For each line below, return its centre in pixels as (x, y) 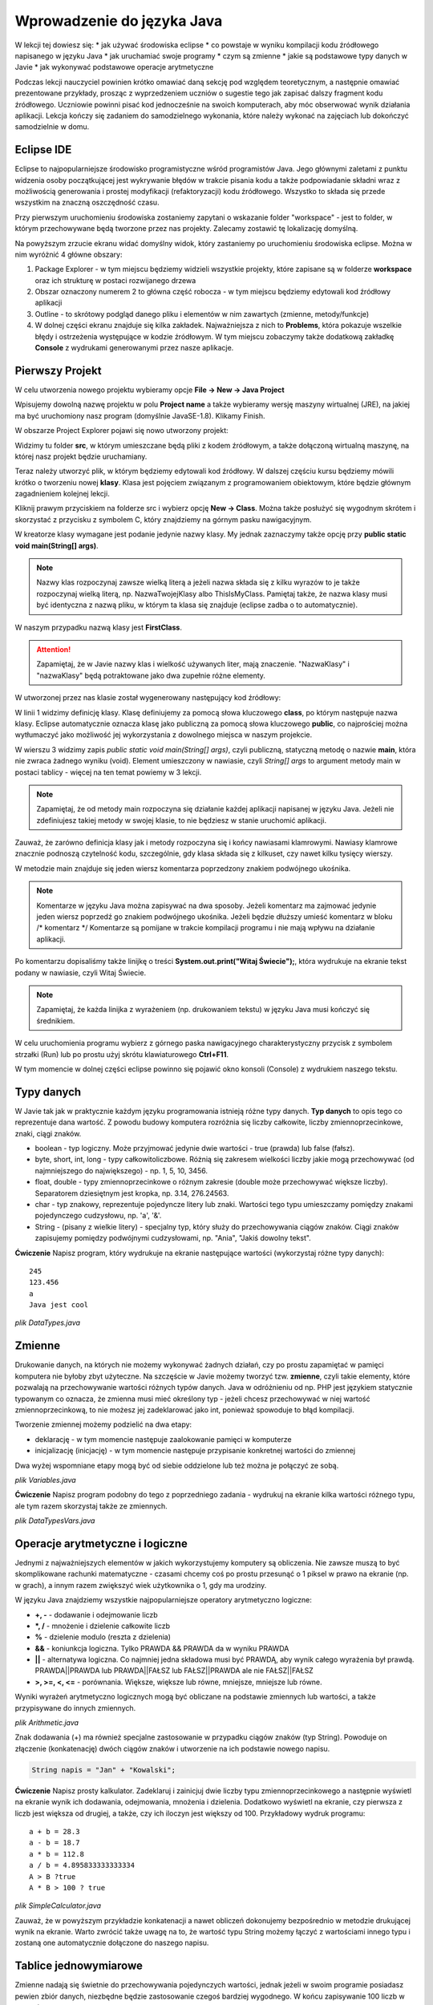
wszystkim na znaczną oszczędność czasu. (87, 203)
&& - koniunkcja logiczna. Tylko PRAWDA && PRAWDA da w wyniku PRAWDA (162, 1648)
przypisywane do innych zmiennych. (75, 1707)
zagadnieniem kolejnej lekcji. (62, 494)
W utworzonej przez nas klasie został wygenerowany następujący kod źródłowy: (148, 698)
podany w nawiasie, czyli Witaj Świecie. (81, 972)
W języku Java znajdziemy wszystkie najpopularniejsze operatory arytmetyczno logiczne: (163, 1600)
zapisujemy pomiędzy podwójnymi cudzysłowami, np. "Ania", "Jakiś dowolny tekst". (173, 1238)
